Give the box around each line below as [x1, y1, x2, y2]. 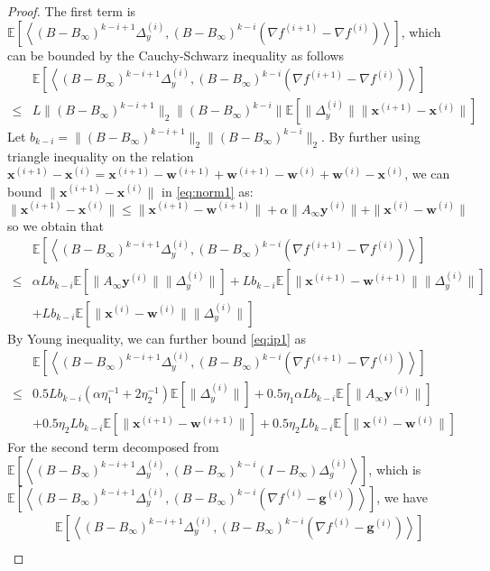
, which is [368, 459, 421, 478]
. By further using [321, 126, 421, 145]
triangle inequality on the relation [7, 146, 194, 165]
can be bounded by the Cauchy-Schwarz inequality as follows [7, 45, 345, 64]
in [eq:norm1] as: [162, 181, 254, 200]
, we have [376, 487, 428, 506]
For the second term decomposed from [7, 437, 219, 456]
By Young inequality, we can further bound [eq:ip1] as [7, 328, 306, 347]
